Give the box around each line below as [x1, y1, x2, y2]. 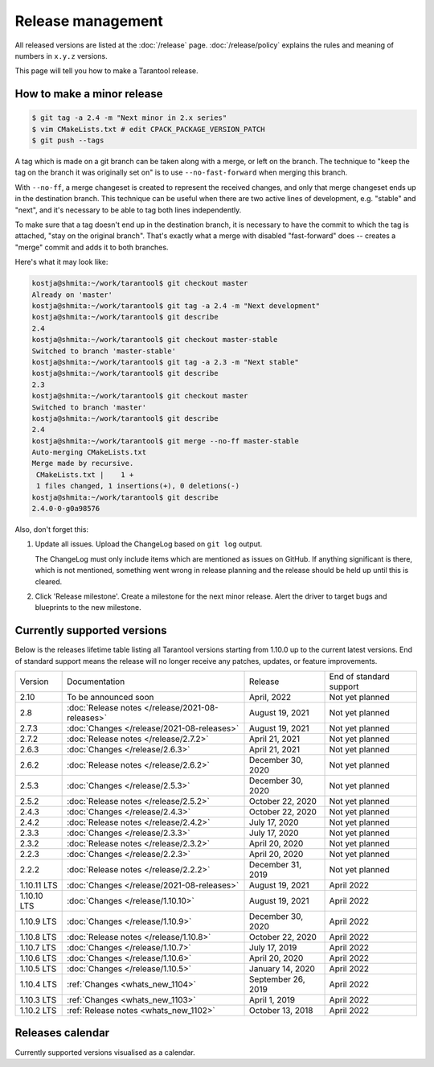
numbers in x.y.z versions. [14, 51, 108, 60]
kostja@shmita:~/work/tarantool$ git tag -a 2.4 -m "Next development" [31, 301, 321, 310]
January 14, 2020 [249, 963, 315, 974]
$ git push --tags [31, 136, 104, 145]
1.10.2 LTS [19, 1005, 57, 1016]
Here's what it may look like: [14, 257, 108, 267]
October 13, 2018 [249, 1005, 313, 1016]
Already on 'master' [31, 290, 113, 299]
